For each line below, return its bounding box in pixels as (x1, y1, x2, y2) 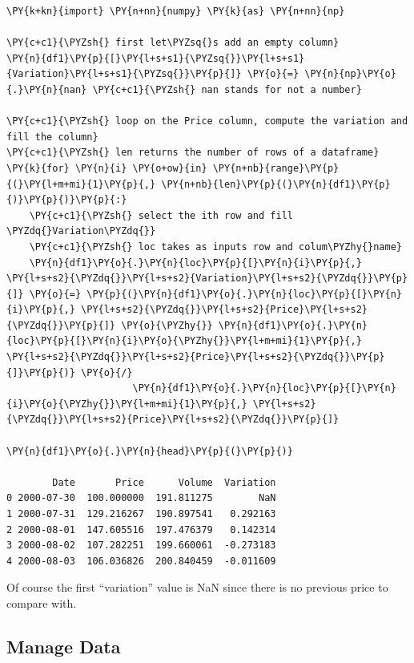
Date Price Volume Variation (52, 476, 276, 488)
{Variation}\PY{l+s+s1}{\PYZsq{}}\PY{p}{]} (6, 68, 242, 80)
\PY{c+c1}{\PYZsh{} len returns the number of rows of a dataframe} (6, 147, 380, 159)
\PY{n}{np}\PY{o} (304, 68, 396, 80)
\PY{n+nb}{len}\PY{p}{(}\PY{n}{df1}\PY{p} (161, 178, 391, 190)
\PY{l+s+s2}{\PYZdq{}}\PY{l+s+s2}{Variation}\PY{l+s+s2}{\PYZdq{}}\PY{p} (6, 273, 408, 285)
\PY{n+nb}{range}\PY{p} (212, 162, 340, 174)
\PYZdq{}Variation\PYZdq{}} (6, 225, 156, 237)
